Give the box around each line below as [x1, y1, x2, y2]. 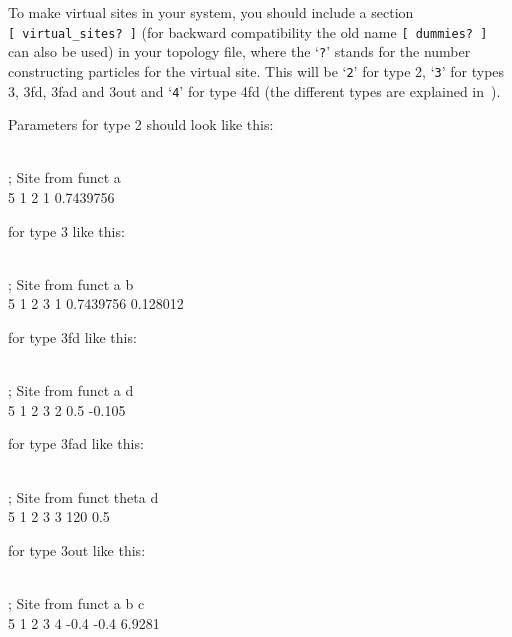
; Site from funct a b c [8, 592, 145, 613]
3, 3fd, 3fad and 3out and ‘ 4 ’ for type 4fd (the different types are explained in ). [8, 80, 501, 101]
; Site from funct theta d [8, 486, 159, 507]
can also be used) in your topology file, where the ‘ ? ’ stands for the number [8, 41, 471, 62]
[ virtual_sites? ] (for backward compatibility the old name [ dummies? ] [8, 21, 488, 42]
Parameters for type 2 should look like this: [8, 114, 274, 135]
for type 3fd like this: [8, 326, 137, 347]
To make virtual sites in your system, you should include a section [8, 2, 414, 22]
